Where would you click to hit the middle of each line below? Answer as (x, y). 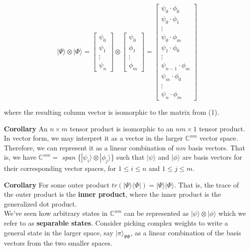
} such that (128, 157)
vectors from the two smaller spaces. (58, 243)
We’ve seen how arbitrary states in (56, 213)
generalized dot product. (41, 203)
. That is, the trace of (206, 184)
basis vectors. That (216, 147)
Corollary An (26, 128)
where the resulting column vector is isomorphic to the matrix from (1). (112, 112)
